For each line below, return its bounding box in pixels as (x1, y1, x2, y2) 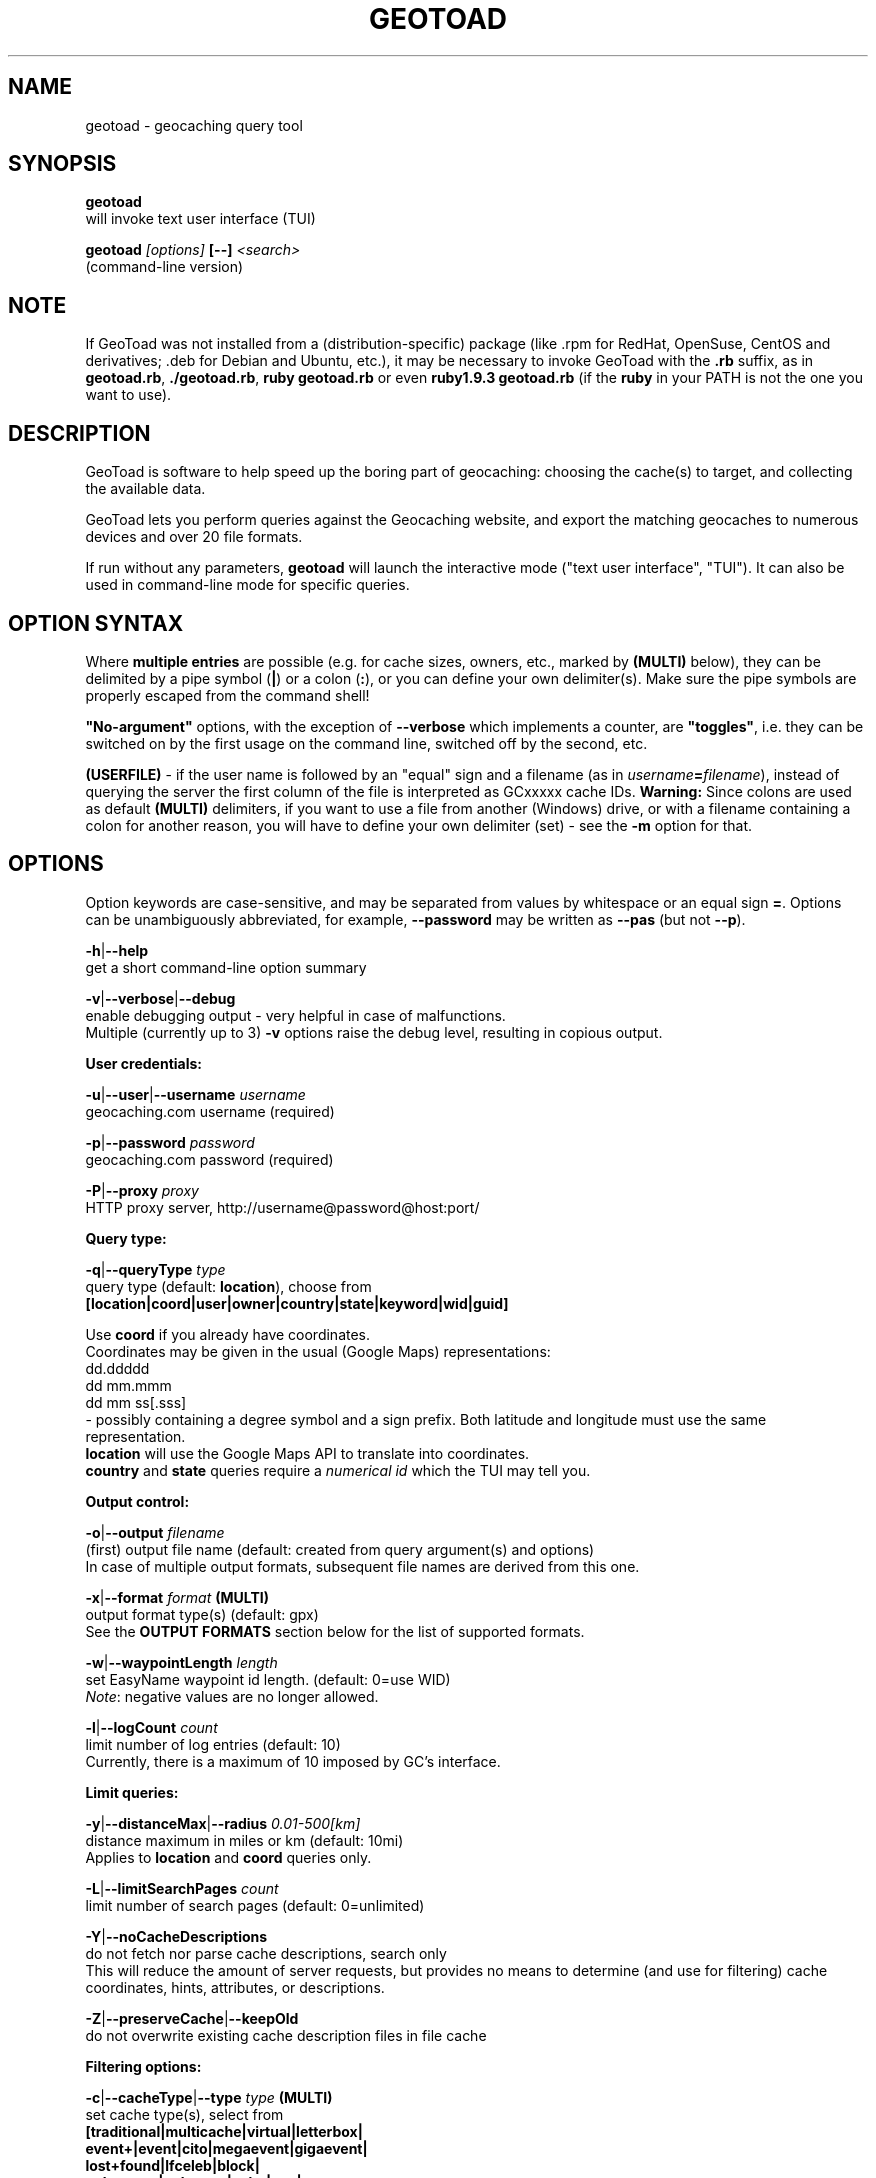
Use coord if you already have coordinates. (85, 1325, 371, 1343)
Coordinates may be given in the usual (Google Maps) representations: (85, 1342, 551, 1360)
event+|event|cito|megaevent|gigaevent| (85, 2139, 368, 2157)
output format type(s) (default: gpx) (85, 1605, 319, 1623)
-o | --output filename (85, 1523, 225, 1541)
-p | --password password (85, 1133, 255, 1151)
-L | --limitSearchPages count (85, 1879, 279, 1897)
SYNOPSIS (8, 151, 117, 177)
